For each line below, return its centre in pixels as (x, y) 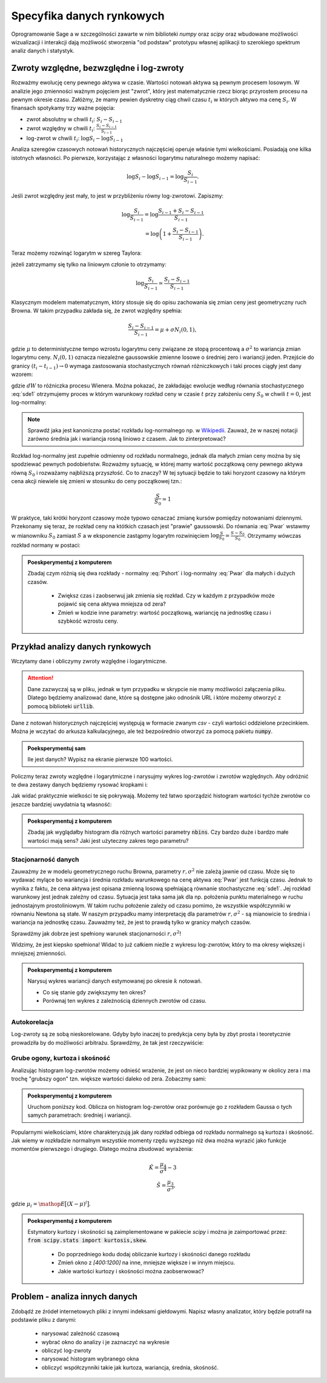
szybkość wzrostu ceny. (88, 621)
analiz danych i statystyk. (43, 51)
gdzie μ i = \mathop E (38, 1205)
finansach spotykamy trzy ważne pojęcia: (63, 108)
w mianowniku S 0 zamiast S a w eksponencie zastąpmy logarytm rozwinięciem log (115, 536)
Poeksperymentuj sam (57, 748)
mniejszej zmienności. (39, 953)
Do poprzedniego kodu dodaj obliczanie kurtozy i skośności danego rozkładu (154, 1254)
